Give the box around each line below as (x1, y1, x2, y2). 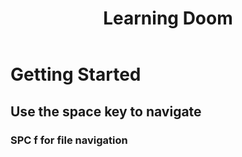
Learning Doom (103, 7, 233, 30)
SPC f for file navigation (10, 133, 128, 147)
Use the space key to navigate (10, 103, 202, 120)
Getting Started (10, 63, 142, 86)
